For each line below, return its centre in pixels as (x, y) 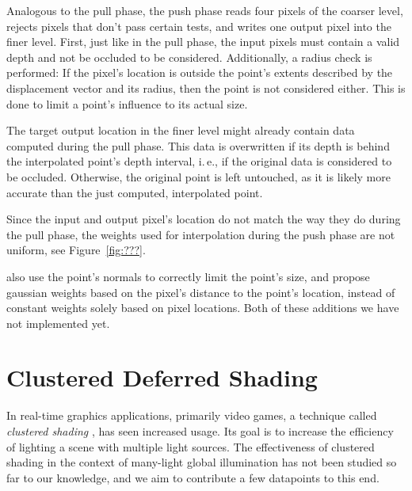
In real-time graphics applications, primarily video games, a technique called (192, 415)
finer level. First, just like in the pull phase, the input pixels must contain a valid (203, 42)
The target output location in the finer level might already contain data (181, 130)
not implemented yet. (58, 323)
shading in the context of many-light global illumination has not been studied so (202, 462)
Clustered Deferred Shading (162, 377)
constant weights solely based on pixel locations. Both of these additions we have (203, 308)
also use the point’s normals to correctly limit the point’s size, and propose (188, 276)
